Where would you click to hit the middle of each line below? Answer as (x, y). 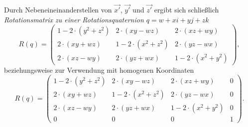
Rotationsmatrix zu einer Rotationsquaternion (74, 19)
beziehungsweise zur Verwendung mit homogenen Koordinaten (99, 69)
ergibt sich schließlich (186, 10)
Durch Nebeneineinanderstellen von (58, 10)
